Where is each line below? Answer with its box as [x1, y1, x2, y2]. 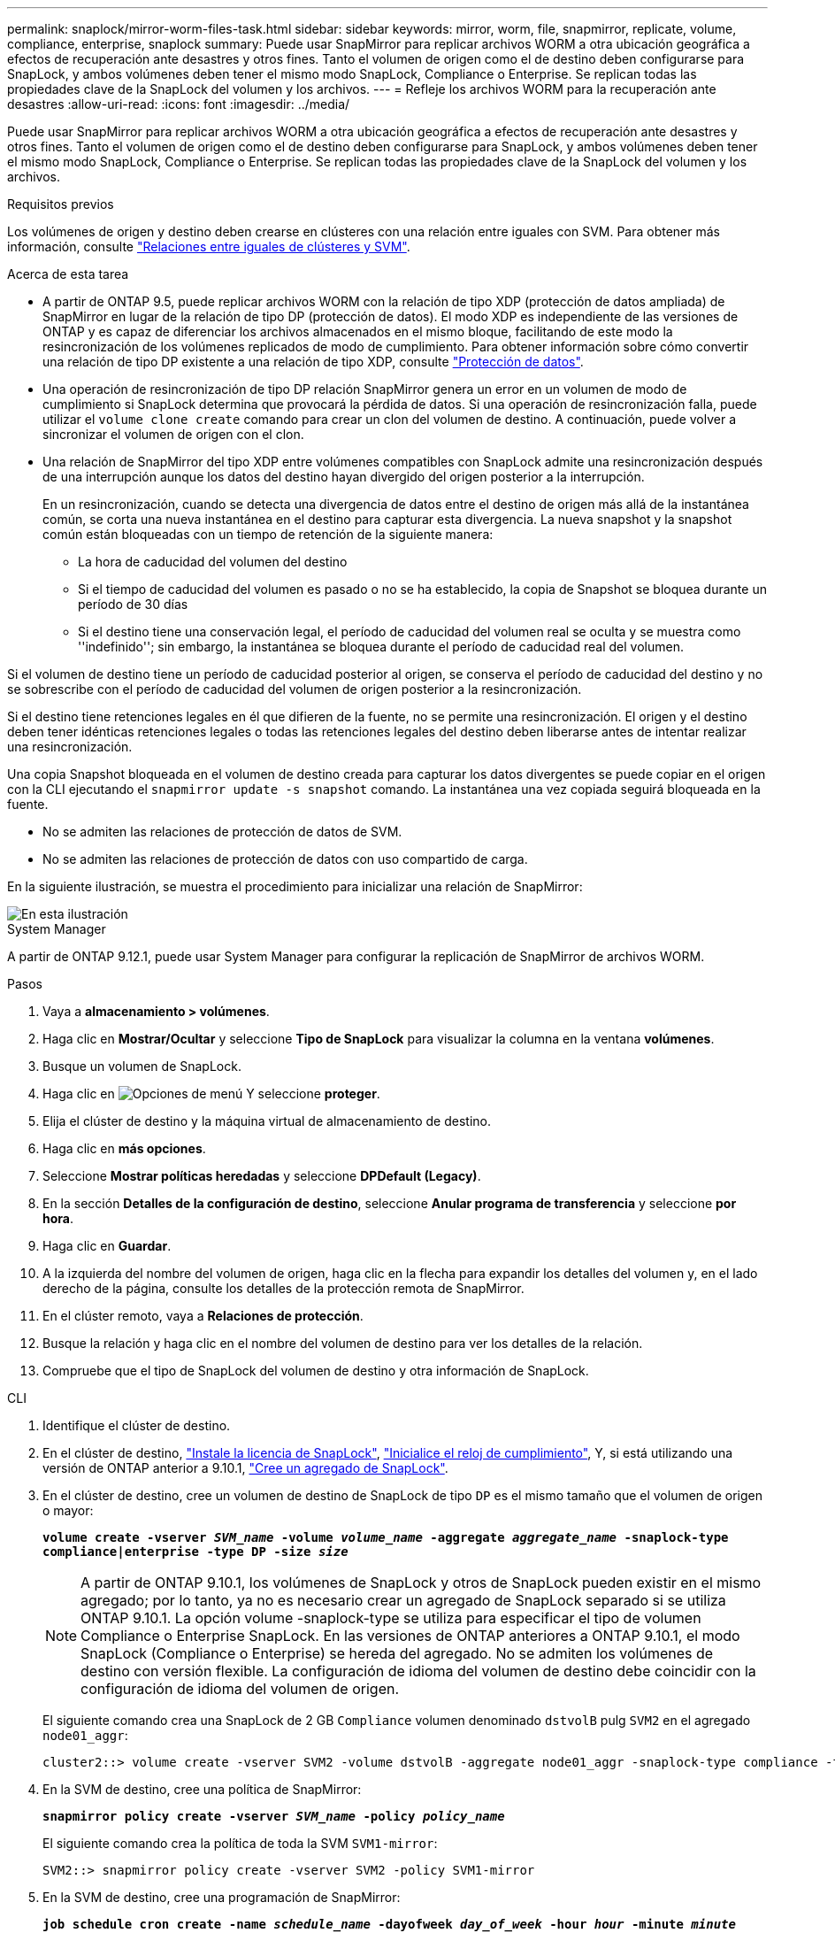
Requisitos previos [7, 196, 114, 212]
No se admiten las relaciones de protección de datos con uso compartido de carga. [42, 851, 528, 866]
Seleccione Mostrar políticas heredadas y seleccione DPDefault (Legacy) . [42, 1168, 481, 1183]
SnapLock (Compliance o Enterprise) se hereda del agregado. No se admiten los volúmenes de [80, 1644, 714, 1662]
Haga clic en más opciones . [42, 1141, 206, 1156]
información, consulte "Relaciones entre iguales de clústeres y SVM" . [7, 239, 410, 254]
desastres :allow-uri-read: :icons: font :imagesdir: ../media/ [7, 96, 350, 112]
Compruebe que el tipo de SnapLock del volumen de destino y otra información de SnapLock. [42, 1363, 589, 1378]
